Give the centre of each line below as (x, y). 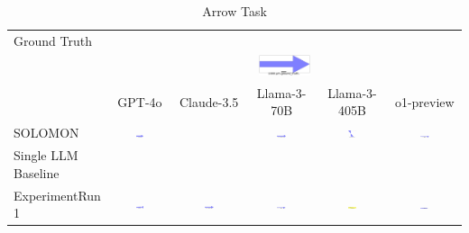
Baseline (37, 172)
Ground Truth (53, 40)
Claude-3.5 (209, 101)
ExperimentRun (57, 195)
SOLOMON (46, 133)
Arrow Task (234, 11)
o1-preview (424, 101)
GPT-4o (140, 101)
